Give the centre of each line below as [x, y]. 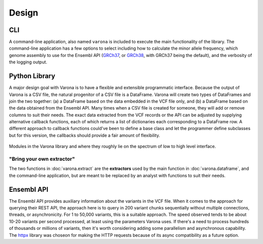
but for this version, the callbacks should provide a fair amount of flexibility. [85, 135]
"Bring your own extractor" [42, 159]
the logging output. [28, 62]
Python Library [32, 76]
